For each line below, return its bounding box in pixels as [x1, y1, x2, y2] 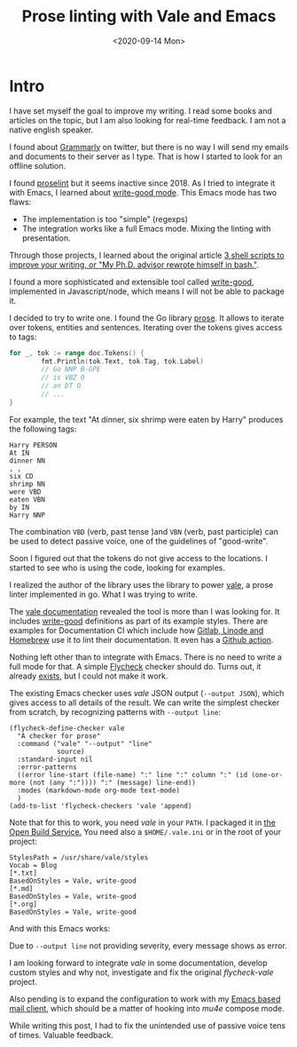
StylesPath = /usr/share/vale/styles [9, 853, 149, 862]
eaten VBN [9, 495, 46, 504]
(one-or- [251, 770, 284, 779]
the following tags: [9, 424, 77, 434]
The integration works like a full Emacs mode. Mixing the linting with [21, 223, 271, 234]
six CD [9, 472, 34, 480]
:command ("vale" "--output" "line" [17, 739, 152, 748]
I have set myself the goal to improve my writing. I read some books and [9, 105, 273, 116]
